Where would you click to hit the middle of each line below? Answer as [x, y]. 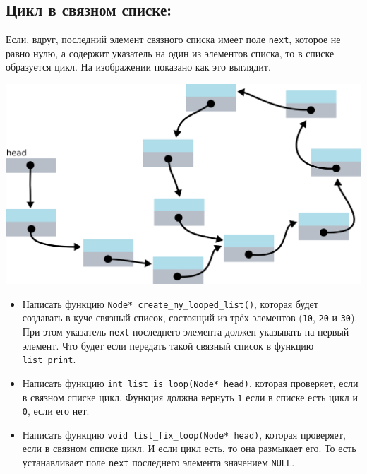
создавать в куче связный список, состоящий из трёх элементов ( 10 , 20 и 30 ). [190, 318]
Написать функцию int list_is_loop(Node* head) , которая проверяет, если [190, 383]
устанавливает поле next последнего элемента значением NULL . [158, 462]
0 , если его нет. [56, 411]
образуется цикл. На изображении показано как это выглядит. [138, 67]
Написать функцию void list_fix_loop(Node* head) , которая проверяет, [184, 434]
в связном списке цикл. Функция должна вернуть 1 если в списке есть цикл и [190, 397]
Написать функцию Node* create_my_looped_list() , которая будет [170, 303]
